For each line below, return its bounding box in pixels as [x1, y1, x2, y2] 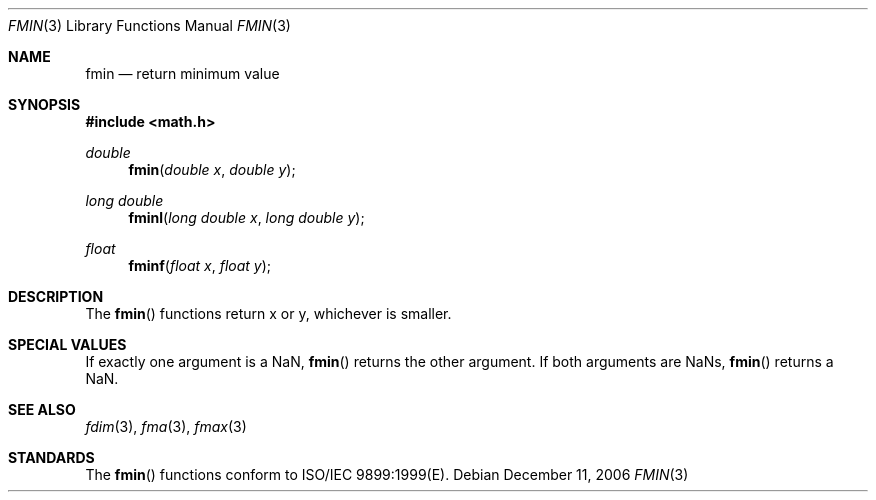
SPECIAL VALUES [8, 336, 127, 353]
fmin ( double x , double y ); [128, 161, 296, 178]
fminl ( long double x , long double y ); [128, 209, 365, 226]
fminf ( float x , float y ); [128, 257, 272, 274]
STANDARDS [8, 449, 95, 466]
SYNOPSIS [8, 96, 81, 113]
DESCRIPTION [8, 288, 104, 305]
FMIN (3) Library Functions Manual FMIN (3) [8, 17, 291, 34]
